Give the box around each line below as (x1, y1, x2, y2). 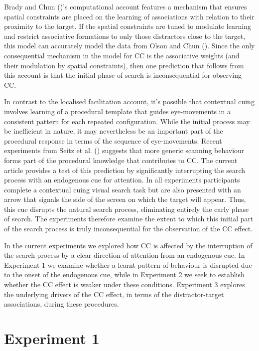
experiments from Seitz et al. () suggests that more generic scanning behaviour (4, 145, 245, 156)
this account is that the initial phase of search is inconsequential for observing (4, 70, 242, 80)
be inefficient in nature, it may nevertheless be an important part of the (4, 126, 223, 136)
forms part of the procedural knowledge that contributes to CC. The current (4, 155, 238, 165)
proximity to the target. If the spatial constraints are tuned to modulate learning (4, 21, 251, 31)
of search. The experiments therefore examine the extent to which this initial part (4, 213, 254, 224)
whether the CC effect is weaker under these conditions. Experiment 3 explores (4, 279, 245, 290)
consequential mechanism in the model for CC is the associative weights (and (4, 50, 240, 60)
